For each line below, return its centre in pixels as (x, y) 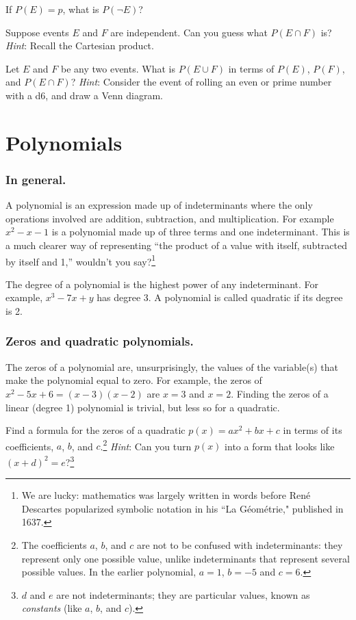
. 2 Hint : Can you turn (146, 445)
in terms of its (313, 430)
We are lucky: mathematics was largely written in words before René (166, 495)
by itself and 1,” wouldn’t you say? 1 (81, 260)
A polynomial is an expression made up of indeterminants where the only (159, 205)
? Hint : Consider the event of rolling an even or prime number (201, 82)
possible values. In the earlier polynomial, (109, 572)
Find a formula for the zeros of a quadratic (96, 430)
